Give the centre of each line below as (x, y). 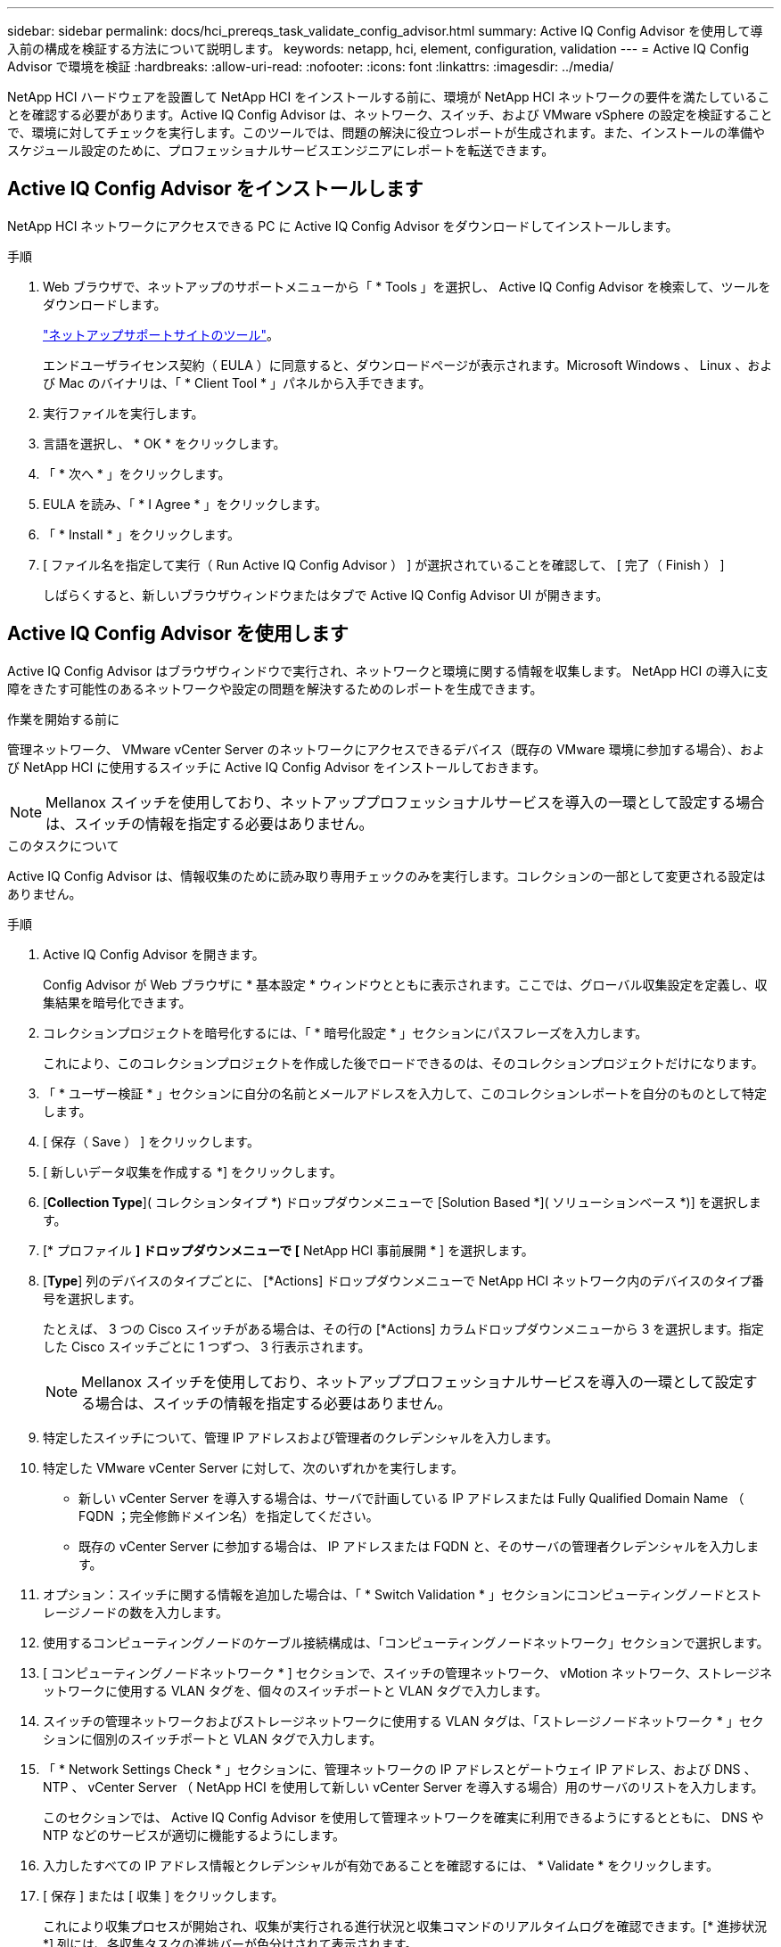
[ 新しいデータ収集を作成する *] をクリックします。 (193, 1171)
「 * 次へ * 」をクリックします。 (137, 473)
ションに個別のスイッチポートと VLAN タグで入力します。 (213, 1738)
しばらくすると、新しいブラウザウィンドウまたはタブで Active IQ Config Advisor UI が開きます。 (326, 595)
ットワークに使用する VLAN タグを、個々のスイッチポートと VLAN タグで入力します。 (295, 1690)
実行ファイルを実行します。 (123, 413)
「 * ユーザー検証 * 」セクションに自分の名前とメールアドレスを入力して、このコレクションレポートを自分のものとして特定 (405, 1093)
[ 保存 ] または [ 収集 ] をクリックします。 (164, 1895)
